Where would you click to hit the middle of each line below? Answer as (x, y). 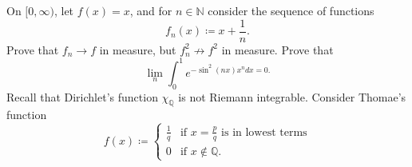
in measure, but (138, 49)
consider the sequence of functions (291, 10)
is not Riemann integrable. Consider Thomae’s (292, 96)
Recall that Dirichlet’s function (82, 96)
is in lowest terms (264, 132)
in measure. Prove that (277, 49)
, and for (151, 10)
